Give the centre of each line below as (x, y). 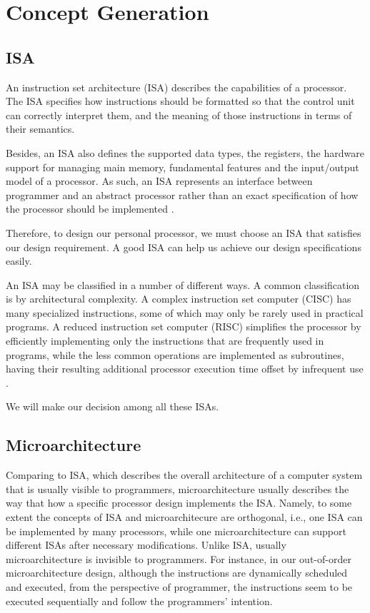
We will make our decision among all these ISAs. (112, 406)
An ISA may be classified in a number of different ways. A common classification (183, 284)
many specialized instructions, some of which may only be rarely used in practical (185, 312)
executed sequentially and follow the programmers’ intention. (139, 601)
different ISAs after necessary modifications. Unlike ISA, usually (146, 545)
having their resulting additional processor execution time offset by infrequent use (185, 369)
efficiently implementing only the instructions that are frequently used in (165, 341)
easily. (19, 261)
